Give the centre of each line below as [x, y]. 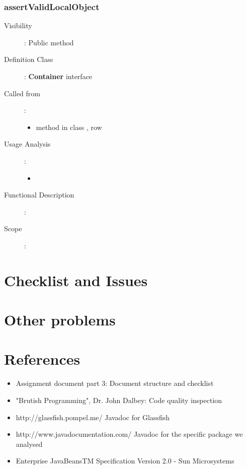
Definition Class [29, 59]
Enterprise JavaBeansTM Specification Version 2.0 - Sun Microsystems [125, 461]
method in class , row [69, 127]
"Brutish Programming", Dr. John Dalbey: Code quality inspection [119, 400]
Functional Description [39, 195]
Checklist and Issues [76, 280]
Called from [22, 93]
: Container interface [58, 76]
